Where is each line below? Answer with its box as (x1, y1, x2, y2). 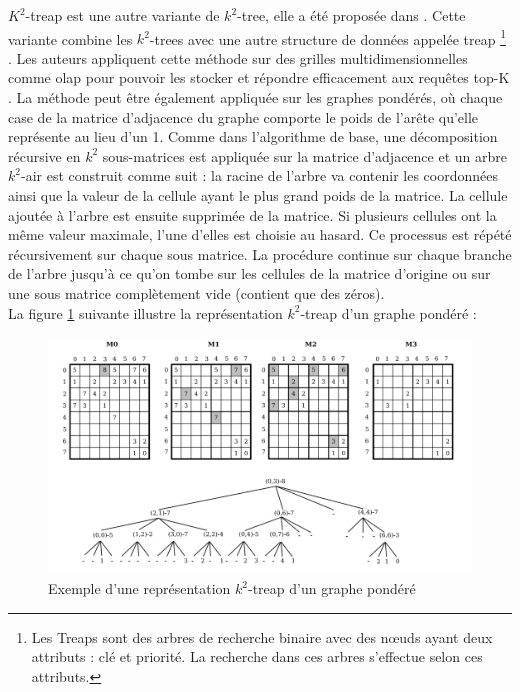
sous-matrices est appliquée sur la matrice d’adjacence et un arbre (102, 145, 507, 166)
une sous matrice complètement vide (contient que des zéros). (8, 282, 385, 303)
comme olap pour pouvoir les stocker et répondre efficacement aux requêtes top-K (8, 67, 510, 88)
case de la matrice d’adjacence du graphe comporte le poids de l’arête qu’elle (8, 106, 479, 127)
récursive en (8, 145, 81, 166)
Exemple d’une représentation (48, 578, 231, 598)
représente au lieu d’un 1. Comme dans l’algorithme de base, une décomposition (8, 126, 498, 147)
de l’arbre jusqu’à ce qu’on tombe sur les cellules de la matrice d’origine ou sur (8, 263, 491, 284)
